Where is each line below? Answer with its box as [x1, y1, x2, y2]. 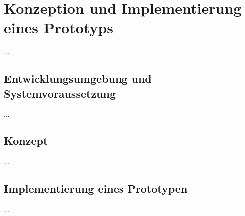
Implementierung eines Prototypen [4, 181, 188, 196]
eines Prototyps [4, 17, 113, 38]
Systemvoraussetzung [4, 85, 116, 101]
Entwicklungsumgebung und [4, 71, 152, 86]
